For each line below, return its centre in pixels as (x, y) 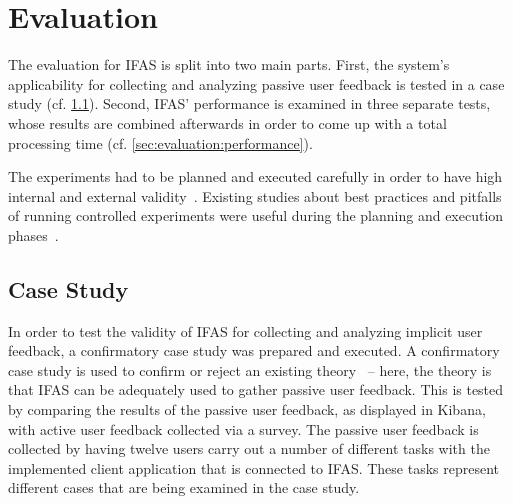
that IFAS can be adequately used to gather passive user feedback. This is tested (256, 389)
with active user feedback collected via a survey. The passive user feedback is (243, 428)
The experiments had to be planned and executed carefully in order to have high (255, 176)
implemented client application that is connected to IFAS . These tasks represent (254, 467)
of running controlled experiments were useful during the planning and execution (256, 215)
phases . (33, 234)
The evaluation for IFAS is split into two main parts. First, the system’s (229, 64)
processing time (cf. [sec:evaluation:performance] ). (160, 142)
